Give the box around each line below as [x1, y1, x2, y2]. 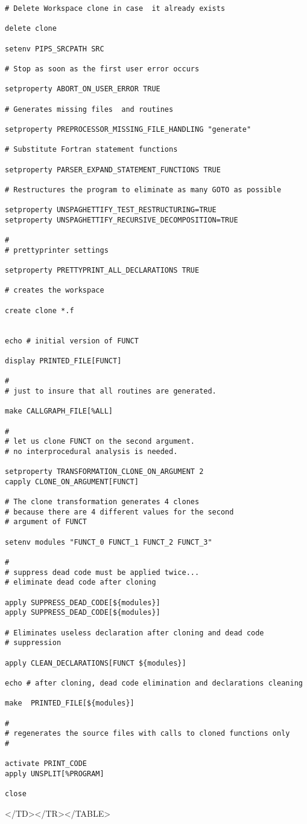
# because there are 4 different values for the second [5, 507, 234, 516]
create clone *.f [5, 306, 74, 315]
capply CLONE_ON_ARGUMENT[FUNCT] [5, 477, 139, 486]
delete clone [5, 24, 57, 33]
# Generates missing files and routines [5, 105, 174, 114]
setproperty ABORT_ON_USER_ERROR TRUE [5, 85, 160, 94]
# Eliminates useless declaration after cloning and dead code [5, 628, 264, 637]
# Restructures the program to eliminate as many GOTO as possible [5, 185, 282, 194]
